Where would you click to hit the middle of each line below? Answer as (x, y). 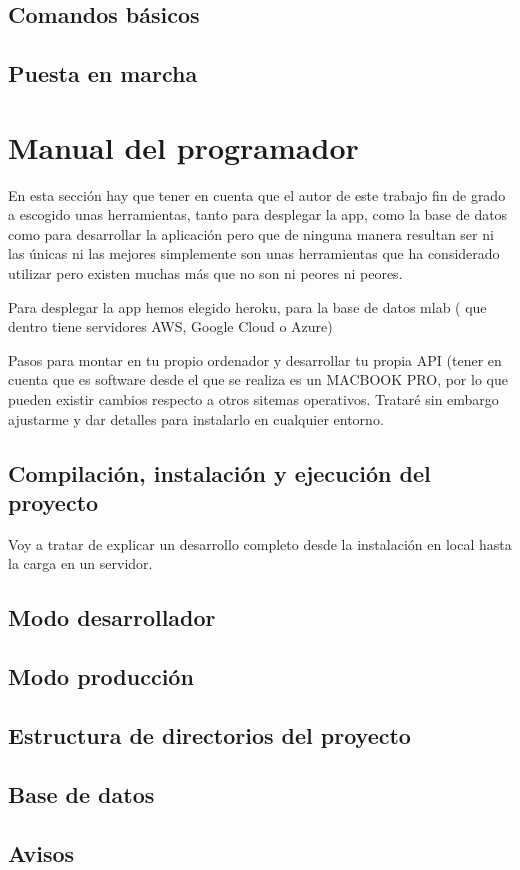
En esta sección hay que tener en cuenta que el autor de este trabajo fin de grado (257, 194)
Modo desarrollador (112, 617)
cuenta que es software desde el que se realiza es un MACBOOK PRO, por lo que (258, 379)
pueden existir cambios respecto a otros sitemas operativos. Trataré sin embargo (253, 399)
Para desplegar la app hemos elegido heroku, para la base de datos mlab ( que (247, 306)
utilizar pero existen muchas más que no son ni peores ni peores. (205, 273)
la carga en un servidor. (80, 563)
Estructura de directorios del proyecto (209, 734)
